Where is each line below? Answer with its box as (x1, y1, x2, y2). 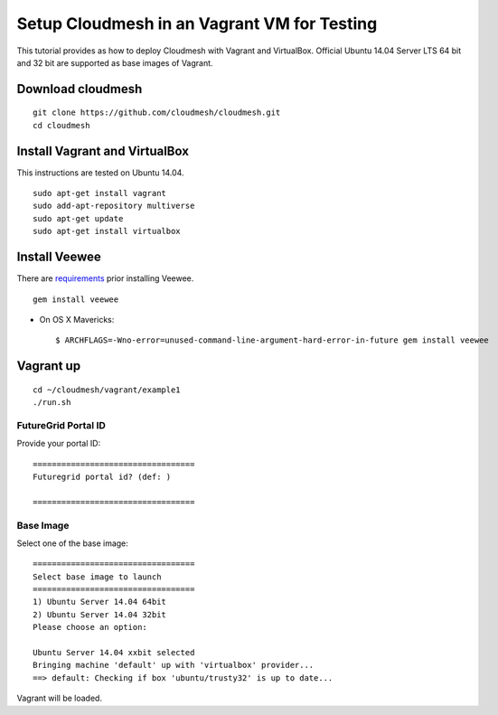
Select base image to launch (33, 571, 162, 582)
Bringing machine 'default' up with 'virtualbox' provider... (33, 660, 315, 671)
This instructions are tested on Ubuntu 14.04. (16, 167, 184, 178)
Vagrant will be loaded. (16, 692, 103, 704)
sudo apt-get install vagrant (33, 188, 167, 199)
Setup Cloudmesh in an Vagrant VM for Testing (16, 14, 378, 33)
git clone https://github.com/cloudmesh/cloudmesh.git (33, 108, 281, 118)
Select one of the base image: (16, 538, 128, 549)
